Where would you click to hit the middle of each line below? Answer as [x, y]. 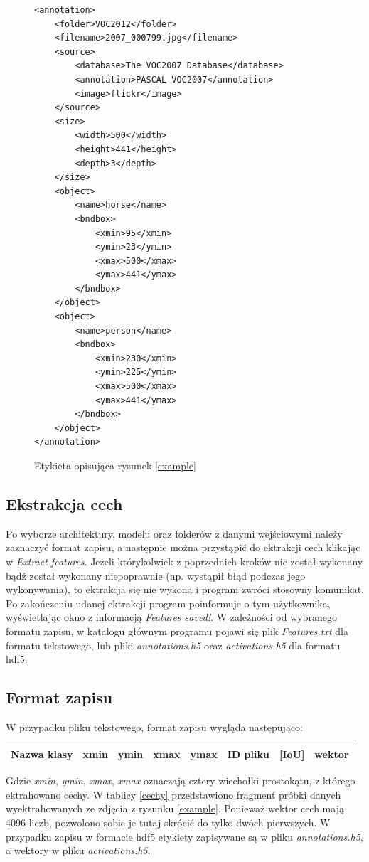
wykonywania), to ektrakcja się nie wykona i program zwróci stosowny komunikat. [185, 589]
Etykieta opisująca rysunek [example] [115, 465]
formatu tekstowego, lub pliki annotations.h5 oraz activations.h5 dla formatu [173, 645]
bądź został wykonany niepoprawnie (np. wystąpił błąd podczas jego [156, 575]
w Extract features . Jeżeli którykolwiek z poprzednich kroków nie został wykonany [184, 561]
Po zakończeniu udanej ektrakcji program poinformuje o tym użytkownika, [168, 603]
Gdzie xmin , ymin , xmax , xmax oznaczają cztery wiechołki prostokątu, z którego [181, 781]
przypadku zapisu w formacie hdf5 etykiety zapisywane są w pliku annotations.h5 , [184, 836]
